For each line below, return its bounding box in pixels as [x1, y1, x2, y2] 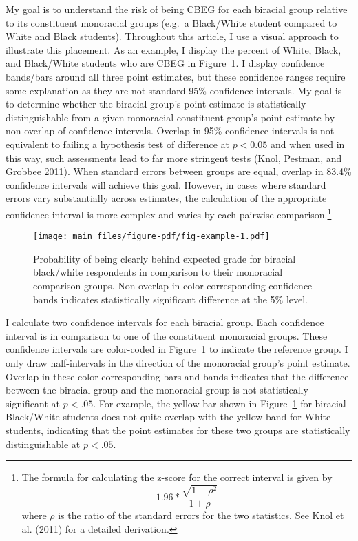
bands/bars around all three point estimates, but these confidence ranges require [6, 69, 346, 83]
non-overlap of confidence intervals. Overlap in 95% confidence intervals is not [6, 123, 335, 138]
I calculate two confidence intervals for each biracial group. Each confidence [6, 315, 324, 329]
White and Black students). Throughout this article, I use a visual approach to [6, 29, 339, 43]
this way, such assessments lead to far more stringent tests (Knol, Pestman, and [6, 150, 342, 165]
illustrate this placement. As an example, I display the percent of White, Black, [6, 42, 341, 57]
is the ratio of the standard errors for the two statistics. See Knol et [58, 508, 344, 522]
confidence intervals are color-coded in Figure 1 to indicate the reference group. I [6, 342, 348, 356]
